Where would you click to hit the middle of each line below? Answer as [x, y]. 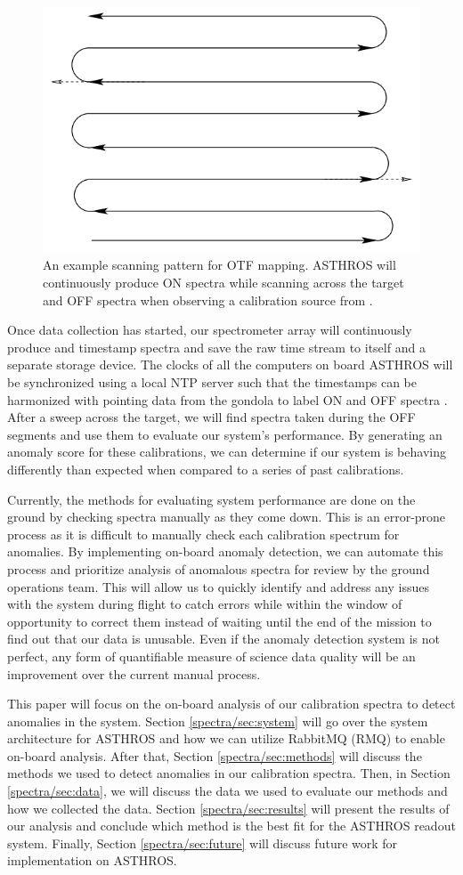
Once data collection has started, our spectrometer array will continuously [210, 330]
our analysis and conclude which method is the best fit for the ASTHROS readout [231, 826]
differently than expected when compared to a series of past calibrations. [206, 469]
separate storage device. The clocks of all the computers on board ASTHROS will [230, 365]
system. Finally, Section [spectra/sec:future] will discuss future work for [203, 843]
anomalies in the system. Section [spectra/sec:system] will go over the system [218, 721]
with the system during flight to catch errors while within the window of [205, 604]
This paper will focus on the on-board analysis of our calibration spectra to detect [231, 704]
